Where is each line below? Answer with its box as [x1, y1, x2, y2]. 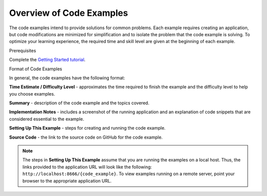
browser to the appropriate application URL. [22, 178, 112, 184]
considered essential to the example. [9, 116, 84, 122]
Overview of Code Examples [9, 7, 128, 18]
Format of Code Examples [9, 66, 62, 72]
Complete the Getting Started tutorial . [9, 57, 86, 63]
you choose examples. [9, 91, 55, 97]
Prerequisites [9, 48, 37, 53]
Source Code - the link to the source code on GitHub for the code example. [9, 134, 163, 140]
